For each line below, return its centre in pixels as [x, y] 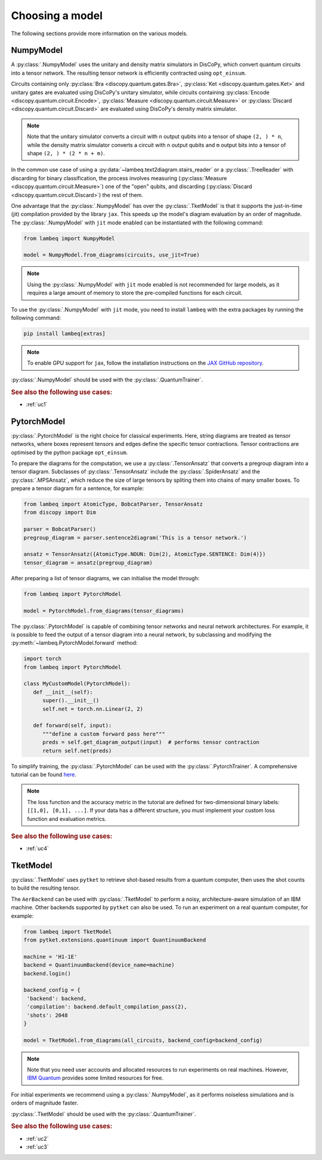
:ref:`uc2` [37, 1139]
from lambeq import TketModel [68, 932]
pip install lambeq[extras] [64, 333]
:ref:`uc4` [37, 848]
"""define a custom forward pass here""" [104, 734]
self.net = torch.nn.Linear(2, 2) [93, 709]
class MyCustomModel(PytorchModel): [77, 684]
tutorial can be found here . [44, 774]
